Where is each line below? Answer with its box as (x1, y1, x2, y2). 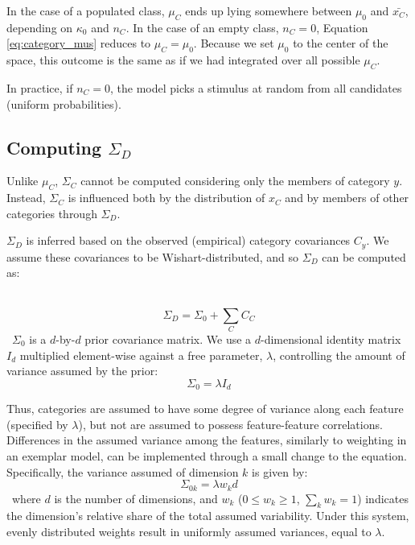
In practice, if (6, 79, 73, 96)
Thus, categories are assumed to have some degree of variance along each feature (6, 400, 404, 417)
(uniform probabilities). (6, 95, 121, 112)
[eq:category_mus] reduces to (6, 35, 151, 52)
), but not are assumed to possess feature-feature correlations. (78, 415, 383, 432)
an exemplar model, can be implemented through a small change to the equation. (6, 447, 407, 464)
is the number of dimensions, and (54, 489, 218, 506)
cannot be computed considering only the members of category (80, 172, 390, 189)
